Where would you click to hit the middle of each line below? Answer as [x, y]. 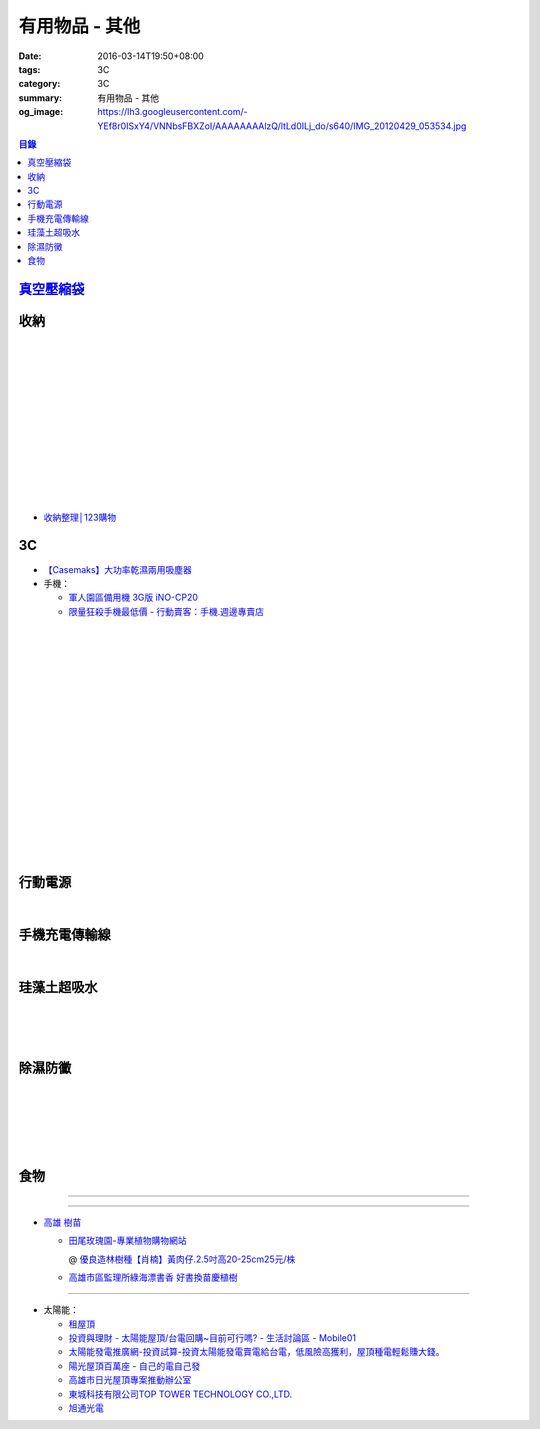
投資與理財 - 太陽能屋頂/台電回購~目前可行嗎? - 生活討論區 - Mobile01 [212, 1338]
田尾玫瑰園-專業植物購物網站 [127, 1241]
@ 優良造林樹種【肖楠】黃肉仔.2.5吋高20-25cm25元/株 [182, 1259]
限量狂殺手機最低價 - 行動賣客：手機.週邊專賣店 [166, 611]
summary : [40, 97]
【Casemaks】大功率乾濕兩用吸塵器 [117, 569]
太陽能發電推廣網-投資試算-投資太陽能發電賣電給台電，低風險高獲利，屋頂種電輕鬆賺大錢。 [256, 1352]
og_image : [41, 112]
